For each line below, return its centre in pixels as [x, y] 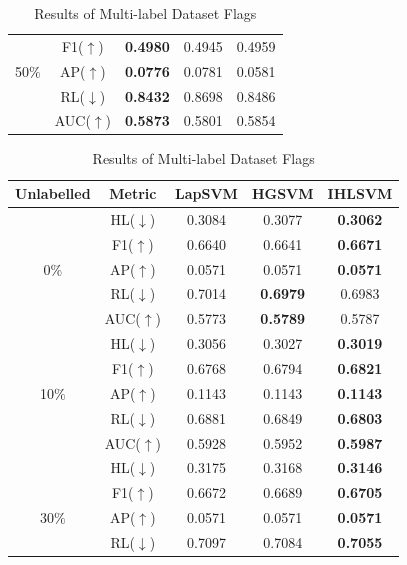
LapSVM [206, 193]
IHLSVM [360, 193]
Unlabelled [53, 193]
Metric [133, 193]
